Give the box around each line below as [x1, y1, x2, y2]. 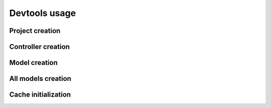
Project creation [9, 26, 61, 35]
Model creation [9, 58, 58, 67]
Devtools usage [9, 7, 76, 18]
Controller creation [9, 42, 70, 51]
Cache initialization [9, 90, 71, 99]
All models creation [9, 74, 71, 83]
